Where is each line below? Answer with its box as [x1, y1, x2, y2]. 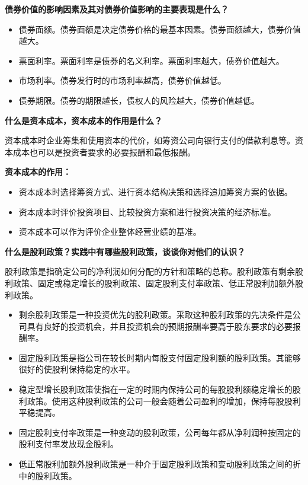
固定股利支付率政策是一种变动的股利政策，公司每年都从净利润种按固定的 [18, 426, 301, 438]
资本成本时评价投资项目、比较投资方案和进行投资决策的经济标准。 [18, 205, 276, 218]
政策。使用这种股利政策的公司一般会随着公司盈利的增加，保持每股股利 [27, 394, 301, 407]
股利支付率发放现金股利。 [18, 438, 118, 450]
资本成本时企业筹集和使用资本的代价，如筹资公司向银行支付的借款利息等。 [5, 134, 295, 146]
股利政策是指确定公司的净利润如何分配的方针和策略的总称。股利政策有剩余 [5, 265, 295, 277]
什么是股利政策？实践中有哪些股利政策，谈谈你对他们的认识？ [5, 245, 245, 257]
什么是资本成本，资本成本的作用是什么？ [5, 114, 162, 126]
